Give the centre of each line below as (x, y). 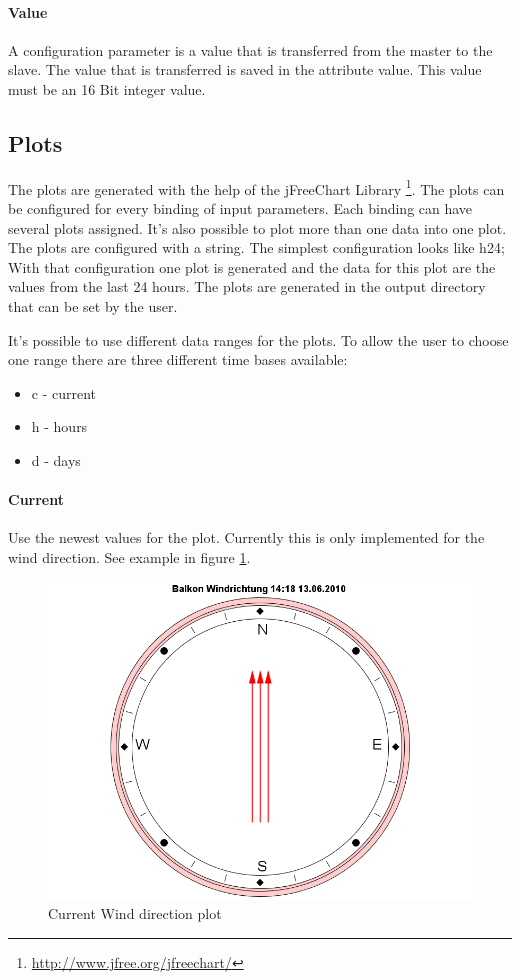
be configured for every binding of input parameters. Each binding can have (240, 208)
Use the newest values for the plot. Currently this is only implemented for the (246, 537)
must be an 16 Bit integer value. (107, 88)
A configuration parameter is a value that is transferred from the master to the (250, 49)
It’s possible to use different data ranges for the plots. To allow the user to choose (258, 339)
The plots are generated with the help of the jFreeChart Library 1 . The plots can (256, 187)
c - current (64, 392)
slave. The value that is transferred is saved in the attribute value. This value (245, 69)
